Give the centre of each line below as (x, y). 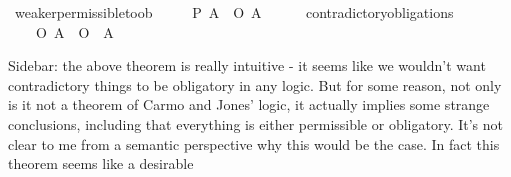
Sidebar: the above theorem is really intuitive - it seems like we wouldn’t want (247, 65)
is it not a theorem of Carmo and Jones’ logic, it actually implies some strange (249, 104)
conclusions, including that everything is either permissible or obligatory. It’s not (255, 123)
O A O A (74, 31)
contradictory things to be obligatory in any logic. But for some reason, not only (255, 84)
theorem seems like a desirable (101, 163)
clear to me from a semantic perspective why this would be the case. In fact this (254, 143)
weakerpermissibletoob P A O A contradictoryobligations (234, 12)
